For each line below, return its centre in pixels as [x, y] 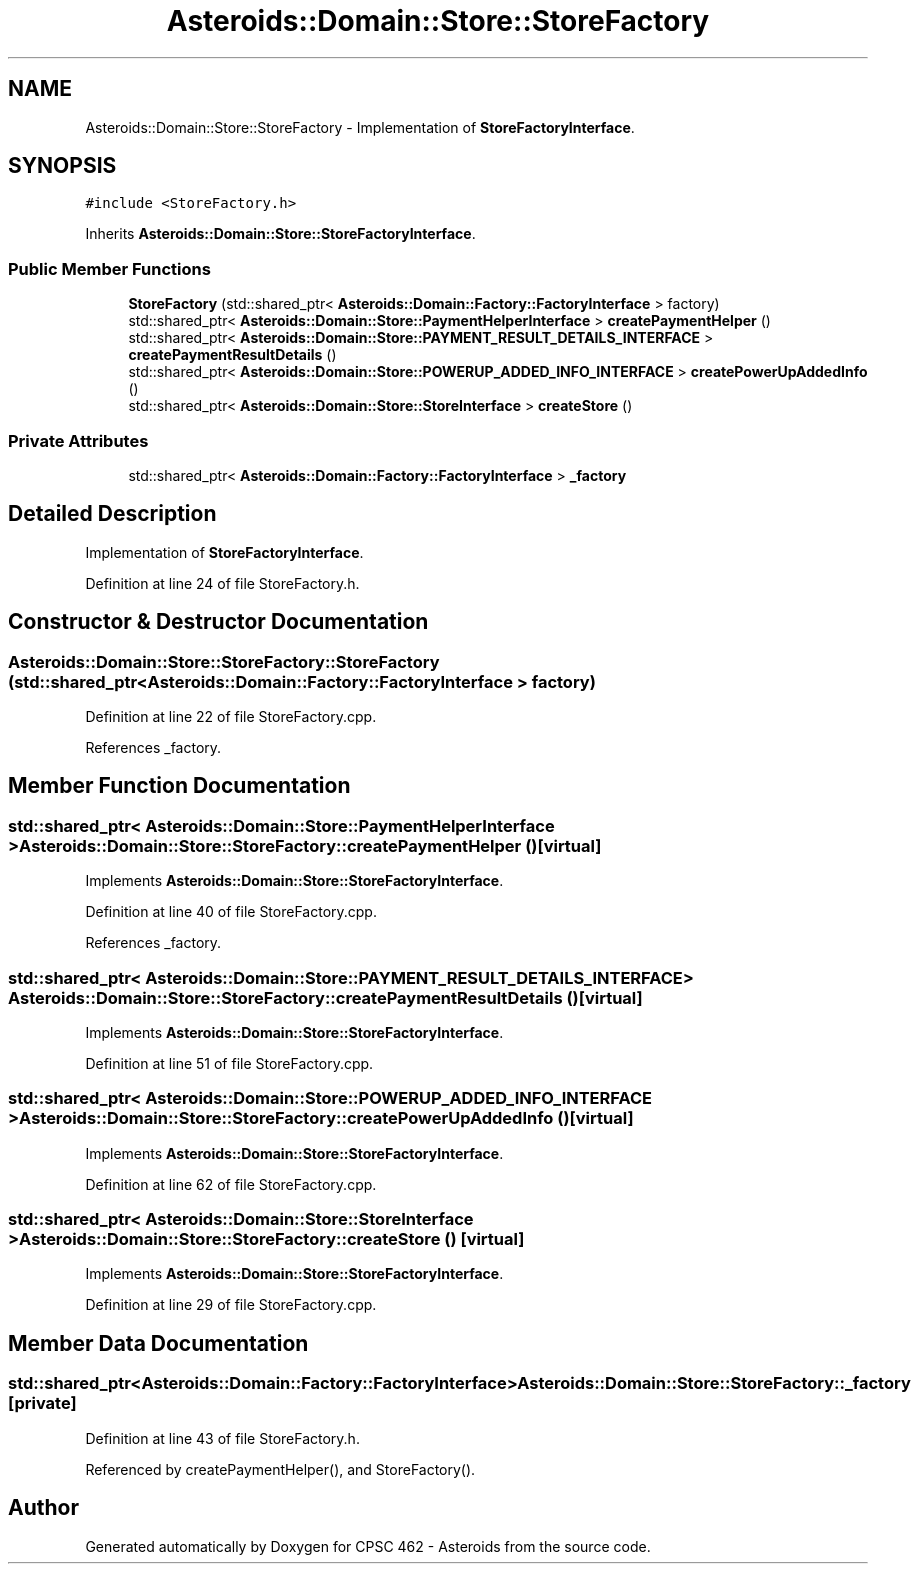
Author [43, 1508]
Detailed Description [112, 514]
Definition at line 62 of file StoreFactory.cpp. [231, 1184]
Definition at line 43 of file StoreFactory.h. [222, 1438]
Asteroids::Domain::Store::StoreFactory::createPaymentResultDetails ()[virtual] [325, 997]
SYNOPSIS [62, 166]
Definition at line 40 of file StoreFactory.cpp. [231, 912]
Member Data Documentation [158, 1343]
